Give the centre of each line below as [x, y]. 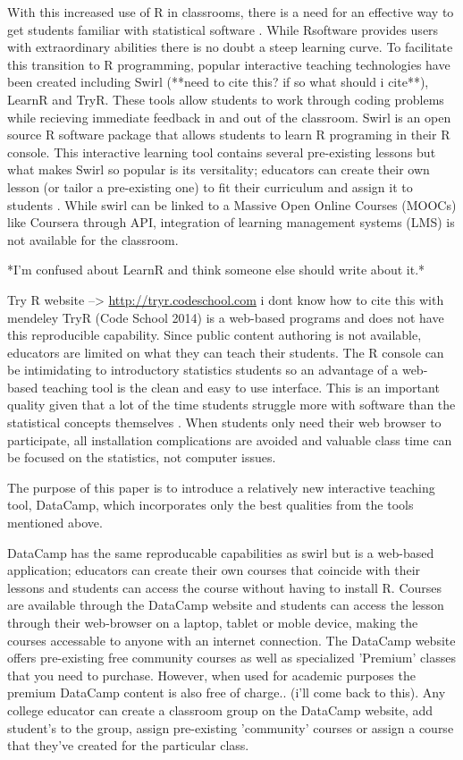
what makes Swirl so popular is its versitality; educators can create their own [219, 169]
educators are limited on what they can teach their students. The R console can [226, 352]
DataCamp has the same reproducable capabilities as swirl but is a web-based [221, 552]
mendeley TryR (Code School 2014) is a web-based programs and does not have [226, 317]
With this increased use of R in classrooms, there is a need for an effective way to [231, 12]
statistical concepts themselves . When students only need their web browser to [224, 422]
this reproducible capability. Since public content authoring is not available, [215, 335]
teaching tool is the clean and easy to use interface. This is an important [240, 387]
